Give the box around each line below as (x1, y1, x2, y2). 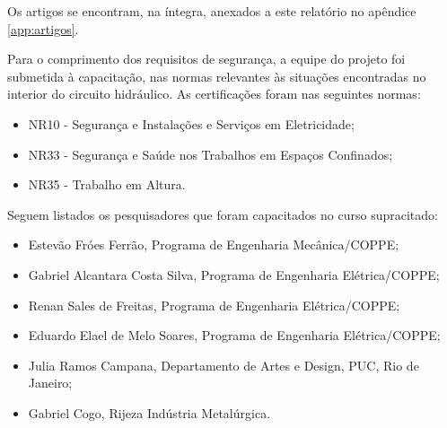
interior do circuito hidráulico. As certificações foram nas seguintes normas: (7, 84, 421, 103)
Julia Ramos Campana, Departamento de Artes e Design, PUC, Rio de (28, 355, 419, 374)
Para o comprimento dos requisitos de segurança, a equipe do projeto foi (7, 49, 406, 68)
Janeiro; (28, 373, 73, 392)
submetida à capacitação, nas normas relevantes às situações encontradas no (7, 66, 426, 85)
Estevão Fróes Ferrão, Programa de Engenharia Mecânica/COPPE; (28, 235, 399, 254)
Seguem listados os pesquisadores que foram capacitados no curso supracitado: (7, 205, 438, 223)
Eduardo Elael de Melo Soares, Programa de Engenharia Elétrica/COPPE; (28, 326, 441, 345)
